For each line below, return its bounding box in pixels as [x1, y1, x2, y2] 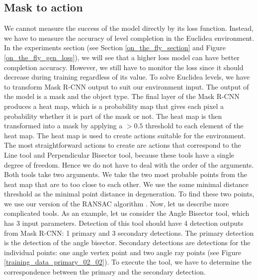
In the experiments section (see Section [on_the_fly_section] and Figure [4, 42, 226, 53]
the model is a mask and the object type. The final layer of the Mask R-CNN [4, 91, 240, 101]
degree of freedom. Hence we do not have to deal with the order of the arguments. [4, 159, 254, 170]
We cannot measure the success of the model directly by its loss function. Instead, [4, 23, 254, 33]
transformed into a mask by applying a [4, 120, 123, 131]
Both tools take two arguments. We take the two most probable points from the [4, 169, 248, 180]
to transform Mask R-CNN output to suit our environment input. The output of [4, 81, 249, 92]
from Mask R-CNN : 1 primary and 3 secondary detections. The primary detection [4, 227, 254, 238]
